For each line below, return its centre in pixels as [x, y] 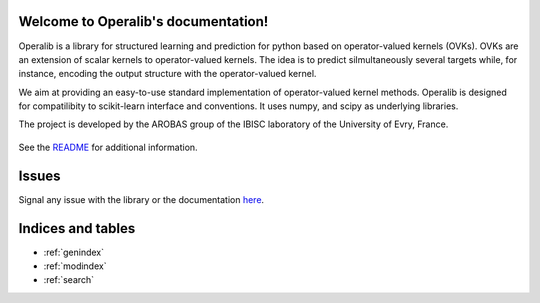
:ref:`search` [69, 280]
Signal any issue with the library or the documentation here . [141, 199]
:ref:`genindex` [74, 252]
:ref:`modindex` [75, 266]
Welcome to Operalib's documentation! [143, 21]
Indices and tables [77, 228]
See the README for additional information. [108, 147]
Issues [39, 175]
